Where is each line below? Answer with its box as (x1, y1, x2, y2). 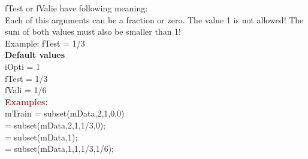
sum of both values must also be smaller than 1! (5, 25, 182, 38)
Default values (5, 48, 65, 61)
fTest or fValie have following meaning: (5, 2, 148, 14)
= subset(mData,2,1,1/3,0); (5, 118, 105, 131)
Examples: (5, 95, 48, 108)
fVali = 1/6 (5, 84, 47, 96)
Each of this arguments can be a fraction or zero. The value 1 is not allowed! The (5, 13, 304, 26)
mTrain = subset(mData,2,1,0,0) (5, 107, 125, 120)
